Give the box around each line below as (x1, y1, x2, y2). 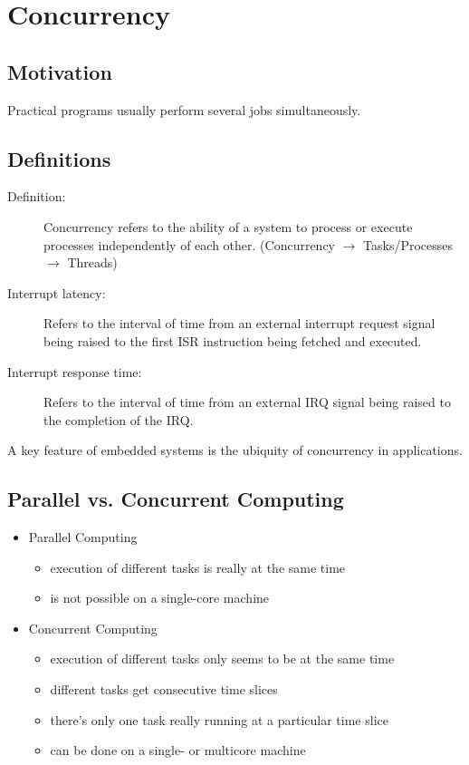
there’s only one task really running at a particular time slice (50, 710, 388, 729)
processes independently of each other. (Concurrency (43, 235, 335, 254)
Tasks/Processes (363, 235, 454, 254)
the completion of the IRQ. (43, 410, 194, 429)
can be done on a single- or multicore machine (50, 741, 306, 760)
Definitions (7, 144, 111, 172)
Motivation (7, 57, 112, 85)
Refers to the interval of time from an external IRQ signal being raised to (43, 392, 451, 412)
